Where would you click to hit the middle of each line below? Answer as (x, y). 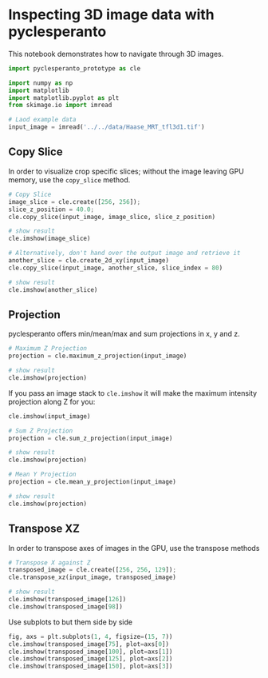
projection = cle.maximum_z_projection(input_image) (98, 356)
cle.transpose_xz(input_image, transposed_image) (93, 577)
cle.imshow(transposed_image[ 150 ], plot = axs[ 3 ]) (91, 666)
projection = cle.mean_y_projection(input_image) (93, 482)
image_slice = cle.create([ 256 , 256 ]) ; (75, 201)
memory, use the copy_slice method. (69, 179)
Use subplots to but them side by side (71, 622)
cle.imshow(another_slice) (53, 289)
